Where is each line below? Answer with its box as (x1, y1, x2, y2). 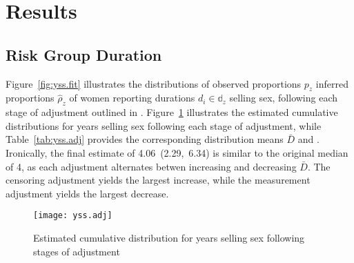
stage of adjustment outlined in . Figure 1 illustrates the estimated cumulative (6, 105, 338, 119)
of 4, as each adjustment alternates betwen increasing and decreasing (6, 159, 297, 173)
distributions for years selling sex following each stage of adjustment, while (6, 118, 322, 133)
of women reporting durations (69, 90, 195, 105)
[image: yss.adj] (33, 211, 112, 221)
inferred (315, 76, 349, 90)
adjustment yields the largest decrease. (6, 186, 169, 200)
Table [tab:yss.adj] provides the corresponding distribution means (6, 132, 284, 146)
